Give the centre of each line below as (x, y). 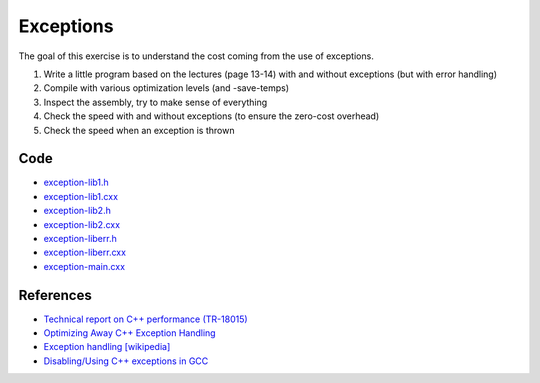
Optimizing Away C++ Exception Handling (129, 333)
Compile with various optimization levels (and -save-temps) (166, 88)
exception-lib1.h (76, 182)
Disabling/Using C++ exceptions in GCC (126, 361)
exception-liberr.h (80, 238)
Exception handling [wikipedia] (107, 347)
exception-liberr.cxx (85, 252)
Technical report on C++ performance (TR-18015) (146, 319)
